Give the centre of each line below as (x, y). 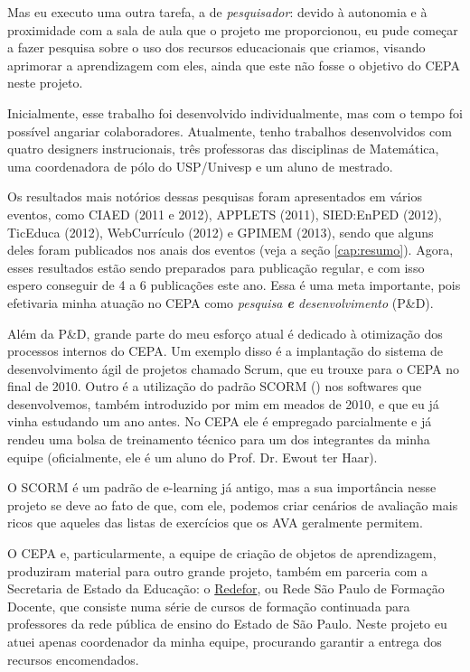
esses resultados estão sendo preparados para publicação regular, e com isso (216, 267)
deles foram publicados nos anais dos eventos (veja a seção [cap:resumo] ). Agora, (230, 250)
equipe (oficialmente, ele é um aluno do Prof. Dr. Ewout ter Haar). (193, 457)
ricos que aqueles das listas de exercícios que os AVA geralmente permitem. (215, 523)
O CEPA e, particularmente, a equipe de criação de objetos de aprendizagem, (222, 553)
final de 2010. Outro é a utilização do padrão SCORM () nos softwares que (215, 386)
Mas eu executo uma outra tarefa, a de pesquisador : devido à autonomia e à (217, 12)
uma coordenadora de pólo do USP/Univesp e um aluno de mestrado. (200, 166)
